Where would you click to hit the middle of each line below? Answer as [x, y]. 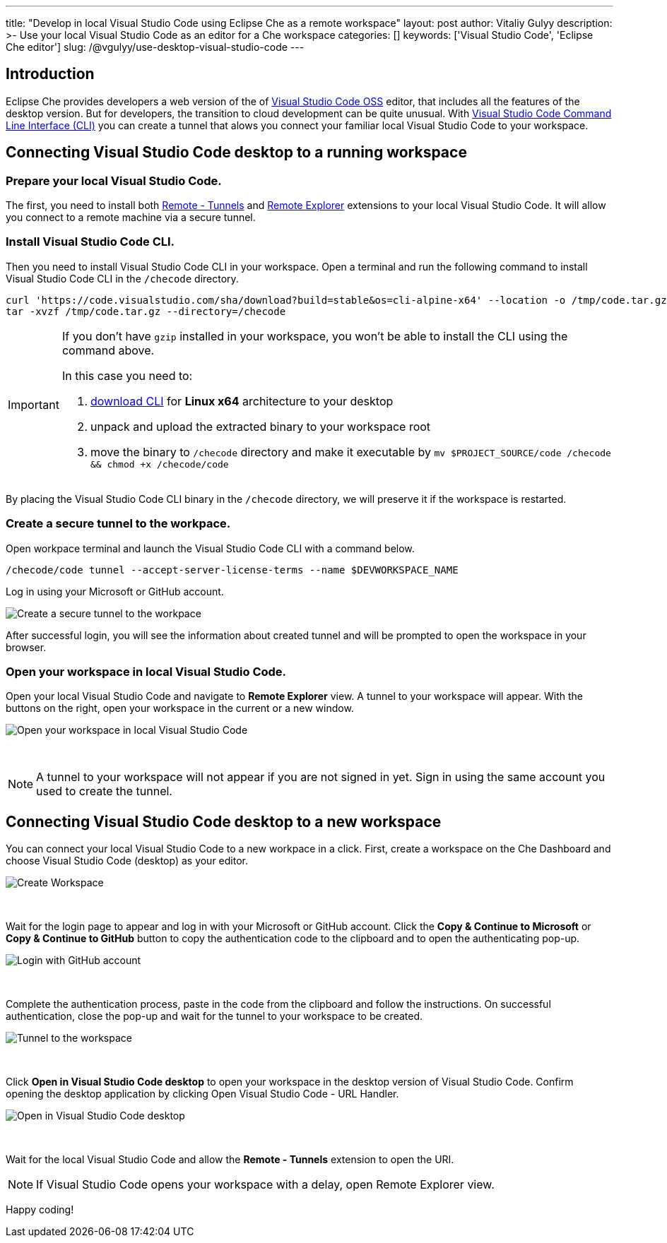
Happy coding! [40, 1210]
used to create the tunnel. [104, 791]
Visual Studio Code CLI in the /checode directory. [122, 278]
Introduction [50, 74]
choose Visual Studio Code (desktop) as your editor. [127, 861]
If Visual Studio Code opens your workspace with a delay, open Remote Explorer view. [265, 1185]
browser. [26, 647]
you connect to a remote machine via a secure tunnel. [131, 218]
